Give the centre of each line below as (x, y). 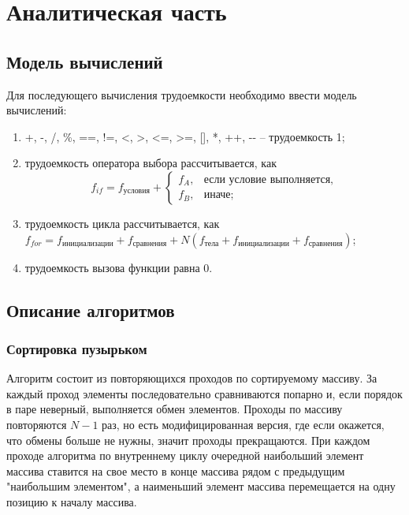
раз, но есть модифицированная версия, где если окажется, (243, 424)
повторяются (37, 424)
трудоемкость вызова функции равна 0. (119, 267)
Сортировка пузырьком (77, 348)
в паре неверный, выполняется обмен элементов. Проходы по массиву (175, 409)
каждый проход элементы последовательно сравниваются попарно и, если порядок (204, 393)
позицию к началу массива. (72, 501)
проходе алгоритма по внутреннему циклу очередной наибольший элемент (185, 455)
